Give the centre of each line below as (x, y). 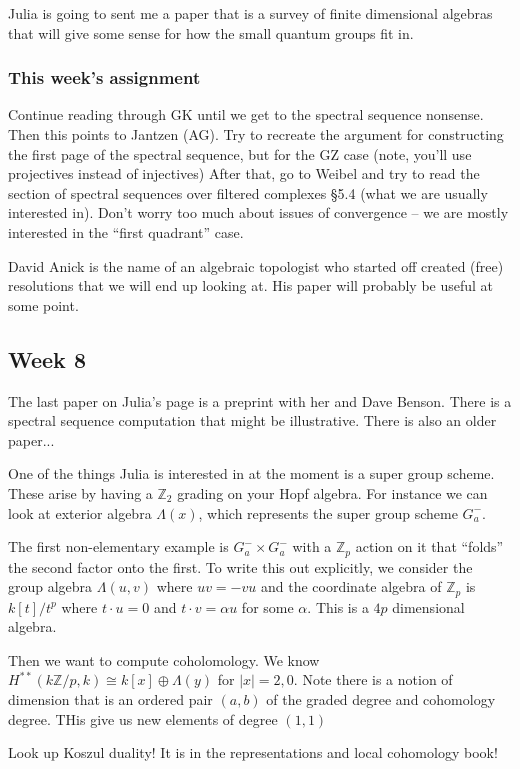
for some (267, 606)
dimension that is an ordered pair (110, 698)
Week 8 (47, 358)
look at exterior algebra (80, 512)
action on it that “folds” (429, 546)
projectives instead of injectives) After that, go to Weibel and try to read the (244, 173)
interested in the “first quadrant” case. (126, 231)
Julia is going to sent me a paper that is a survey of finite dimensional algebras (250, 13)
